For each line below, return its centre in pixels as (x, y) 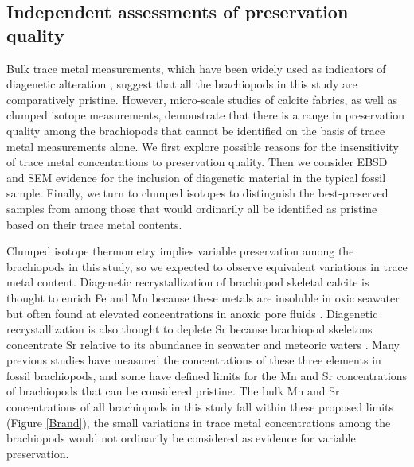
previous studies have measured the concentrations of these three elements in (194, 360)
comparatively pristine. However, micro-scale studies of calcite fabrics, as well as (202, 99)
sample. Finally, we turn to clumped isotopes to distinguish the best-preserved (197, 193)
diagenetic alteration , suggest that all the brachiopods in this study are (182, 84)
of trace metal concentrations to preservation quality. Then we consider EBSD (197, 162)
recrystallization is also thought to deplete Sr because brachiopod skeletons (189, 329)
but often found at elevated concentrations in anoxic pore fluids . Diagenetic (192, 313)
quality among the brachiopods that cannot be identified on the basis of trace (196, 130)
